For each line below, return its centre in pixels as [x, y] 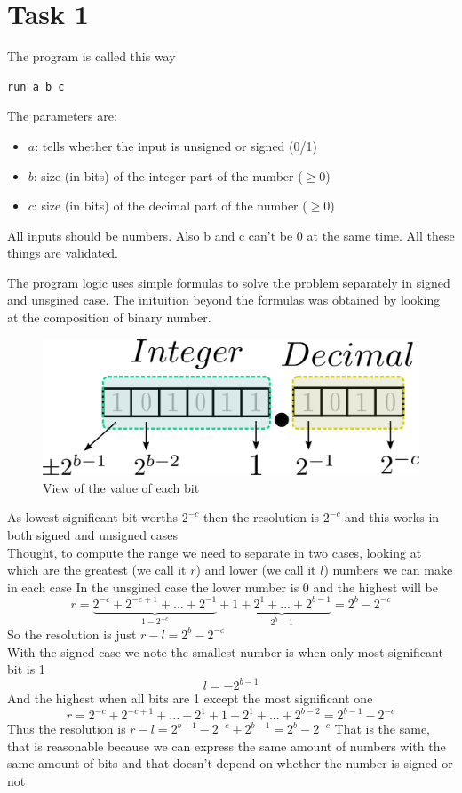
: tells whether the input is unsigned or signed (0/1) [176, 145]
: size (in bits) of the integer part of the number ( [168, 175]
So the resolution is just [72, 634]
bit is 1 [26, 669]
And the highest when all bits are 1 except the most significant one [190, 698]
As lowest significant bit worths [93, 517]
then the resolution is [262, 517]
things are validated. [63, 253]
